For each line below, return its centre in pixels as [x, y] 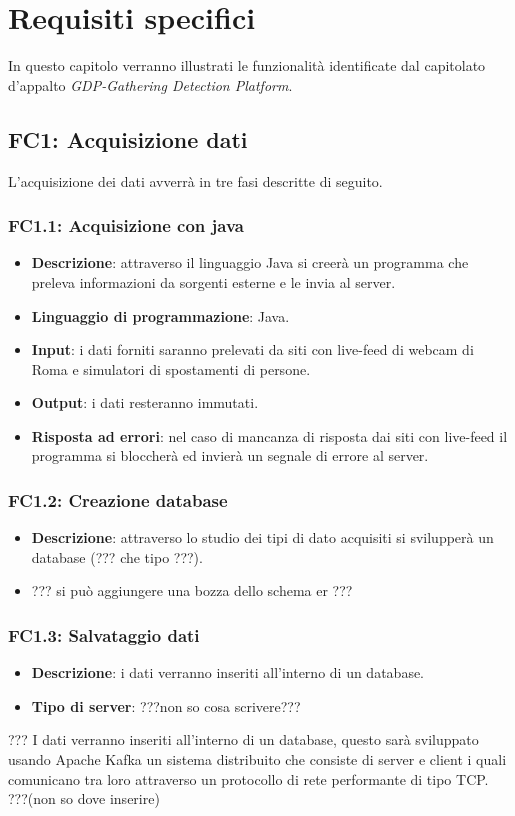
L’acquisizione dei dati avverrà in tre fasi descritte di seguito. [195, 180]
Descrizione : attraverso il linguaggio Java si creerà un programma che [250, 262]
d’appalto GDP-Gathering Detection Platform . [150, 84]
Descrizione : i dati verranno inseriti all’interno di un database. [228, 672]
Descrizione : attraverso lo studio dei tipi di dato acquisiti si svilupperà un [262, 537]
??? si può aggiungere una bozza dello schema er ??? [192, 590]
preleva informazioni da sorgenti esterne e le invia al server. [213, 281]
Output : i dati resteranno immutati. [145, 402]
